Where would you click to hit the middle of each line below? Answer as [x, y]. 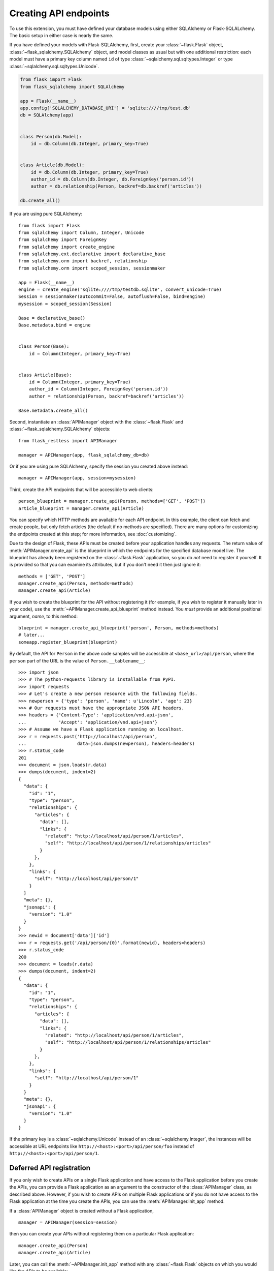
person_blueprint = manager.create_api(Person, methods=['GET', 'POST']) [112, 501]
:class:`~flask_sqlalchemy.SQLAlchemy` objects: [60, 429]
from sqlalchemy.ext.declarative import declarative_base [92, 254]
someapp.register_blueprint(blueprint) [68, 642]
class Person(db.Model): [51, 137]
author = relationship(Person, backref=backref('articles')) [107, 396]
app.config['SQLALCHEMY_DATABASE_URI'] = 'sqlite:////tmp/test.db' [106, 108]
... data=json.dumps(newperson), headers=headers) [107, 743]
